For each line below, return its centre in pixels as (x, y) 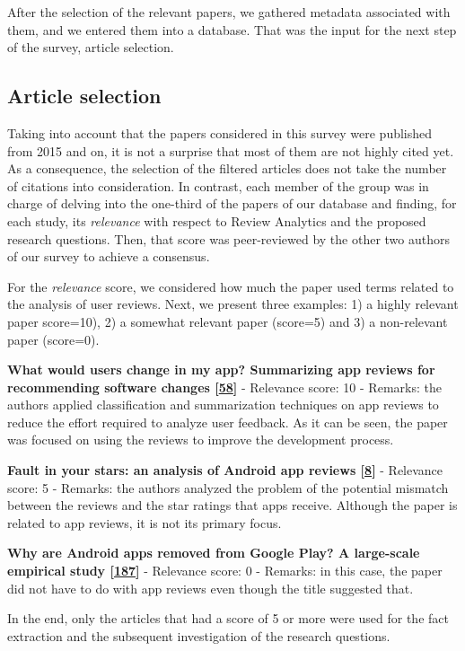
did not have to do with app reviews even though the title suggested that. (211, 588)
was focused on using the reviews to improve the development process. (201, 440)
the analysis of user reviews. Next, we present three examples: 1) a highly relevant (233, 304)
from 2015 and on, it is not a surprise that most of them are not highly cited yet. (231, 150)
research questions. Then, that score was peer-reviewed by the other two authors (229, 238)
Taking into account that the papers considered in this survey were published (220, 132)
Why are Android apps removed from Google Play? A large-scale (214, 553)
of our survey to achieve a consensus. (109, 256)
